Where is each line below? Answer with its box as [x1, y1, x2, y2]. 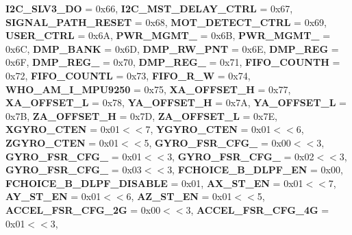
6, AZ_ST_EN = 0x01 [126, 189, 232, 203]
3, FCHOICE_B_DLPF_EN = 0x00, [167, 162, 343, 177]
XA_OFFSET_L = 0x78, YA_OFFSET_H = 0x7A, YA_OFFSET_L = [5, 95, 347, 110]
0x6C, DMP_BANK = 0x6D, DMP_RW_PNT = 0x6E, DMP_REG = [5, 41, 339, 55]
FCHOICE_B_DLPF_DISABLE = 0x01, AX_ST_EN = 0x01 [5, 175, 303, 190]
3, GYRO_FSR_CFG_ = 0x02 [167, 149, 314, 163]
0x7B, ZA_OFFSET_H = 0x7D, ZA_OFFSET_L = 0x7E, [5, 108, 277, 123]
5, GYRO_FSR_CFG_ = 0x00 [144, 135, 291, 149]
